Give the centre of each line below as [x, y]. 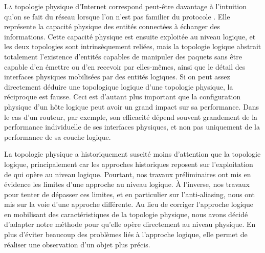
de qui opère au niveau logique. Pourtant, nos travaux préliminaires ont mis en [128, 174]
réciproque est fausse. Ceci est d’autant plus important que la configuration [123, 97]
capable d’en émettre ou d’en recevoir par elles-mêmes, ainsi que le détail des [125, 66]
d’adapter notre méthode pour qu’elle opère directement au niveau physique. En [130, 224]
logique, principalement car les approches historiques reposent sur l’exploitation [129, 164]
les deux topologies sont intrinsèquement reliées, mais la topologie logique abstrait [133, 46]
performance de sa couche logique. [58, 136]
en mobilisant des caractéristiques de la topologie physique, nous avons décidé [126, 214]
